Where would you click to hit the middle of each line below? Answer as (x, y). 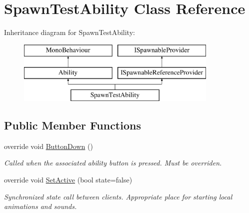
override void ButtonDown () (48, 146)
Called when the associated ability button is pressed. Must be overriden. (113, 163)
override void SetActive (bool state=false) (68, 180)
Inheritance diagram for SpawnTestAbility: (69, 32)
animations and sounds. (40, 206)
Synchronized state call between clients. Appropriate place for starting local (118, 196)
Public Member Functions (72, 125)
